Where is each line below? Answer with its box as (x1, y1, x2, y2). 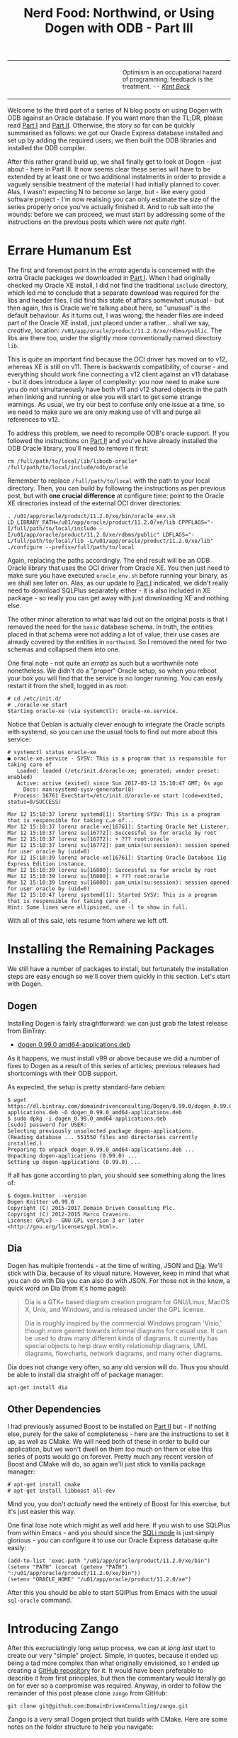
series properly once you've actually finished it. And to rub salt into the (7, 203, 215, 211)
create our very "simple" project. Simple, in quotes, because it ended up (7, 1652, 218, 1660)
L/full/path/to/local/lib (7, 537, 84, 545)
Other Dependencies (7, 1403, 101, 1415)
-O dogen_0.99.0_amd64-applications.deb (61, 1109, 182, 1116)
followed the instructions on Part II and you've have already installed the (7, 437, 218, 445)
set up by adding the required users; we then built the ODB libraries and (7, 136, 217, 145)
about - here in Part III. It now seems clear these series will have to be (7, 165, 211, 174)
